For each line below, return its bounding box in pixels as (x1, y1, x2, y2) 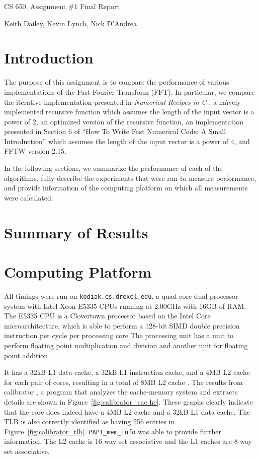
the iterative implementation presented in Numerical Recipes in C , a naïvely (4, 96, 241, 107)
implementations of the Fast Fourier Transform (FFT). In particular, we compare (4, 86, 255, 97)
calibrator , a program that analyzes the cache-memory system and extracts (4, 386, 238, 397)
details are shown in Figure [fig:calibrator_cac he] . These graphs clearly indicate (4, 396, 253, 407)
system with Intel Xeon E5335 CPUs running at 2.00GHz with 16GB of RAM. (4, 300, 246, 311)
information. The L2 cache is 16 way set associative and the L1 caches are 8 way (4, 436, 252, 446)
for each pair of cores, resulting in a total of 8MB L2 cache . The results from (4, 376, 243, 387)
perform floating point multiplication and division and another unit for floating (4, 340, 248, 350)
